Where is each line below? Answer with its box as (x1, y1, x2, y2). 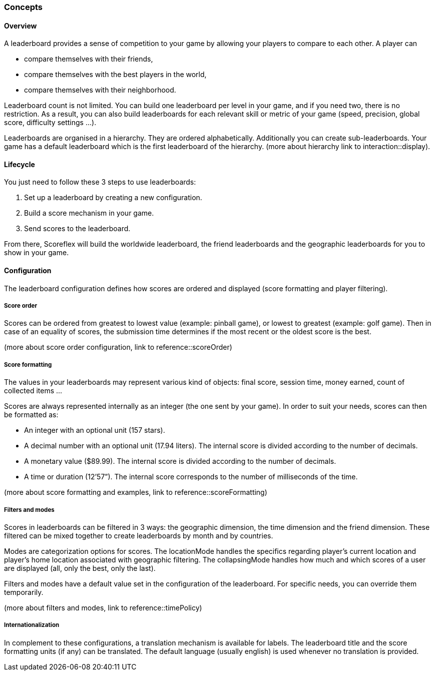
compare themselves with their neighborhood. (24, 86, 176, 95)
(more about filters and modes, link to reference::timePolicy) (4, 603, 202, 612)
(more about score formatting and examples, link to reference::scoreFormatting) (4, 488, 267, 497)
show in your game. (4, 248, 69, 257)
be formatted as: (4, 410, 59, 419)
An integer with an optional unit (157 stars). (24, 426, 165, 435)
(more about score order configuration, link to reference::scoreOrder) (4, 343, 232, 352)
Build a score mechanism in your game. (24, 209, 154, 218)
